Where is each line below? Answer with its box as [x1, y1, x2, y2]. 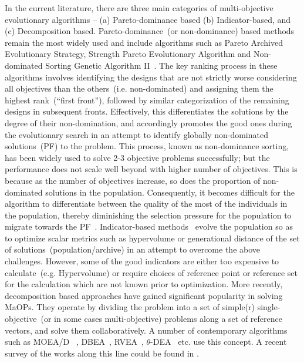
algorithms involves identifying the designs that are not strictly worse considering [5, 70, 297, 83]
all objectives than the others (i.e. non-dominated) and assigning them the [5, 82, 273, 95]
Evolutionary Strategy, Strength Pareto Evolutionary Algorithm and [5, 48, 251, 60]
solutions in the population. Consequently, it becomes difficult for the [45, 186, 295, 198]
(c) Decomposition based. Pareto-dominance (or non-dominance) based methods [5, 25, 295, 37]
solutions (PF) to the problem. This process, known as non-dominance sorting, [5, 140, 289, 152]
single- [257, 301, 281, 313]
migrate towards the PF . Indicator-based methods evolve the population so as [5, 220, 293, 233]
